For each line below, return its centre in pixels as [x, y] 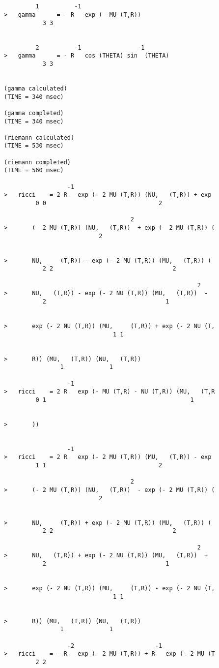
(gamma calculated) [36, 88]
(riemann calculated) [39, 137]
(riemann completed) [38, 162]
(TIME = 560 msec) [34, 170]
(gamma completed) [34, 113]
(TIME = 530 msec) [34, 146]
